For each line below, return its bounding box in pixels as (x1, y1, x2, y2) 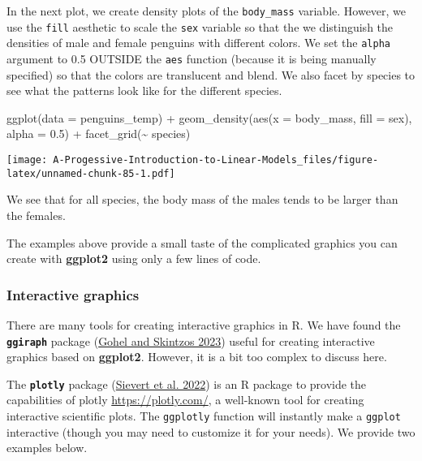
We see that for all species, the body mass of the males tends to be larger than (6, 191, 398, 208)
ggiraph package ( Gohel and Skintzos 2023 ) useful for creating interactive (6, 332, 375, 349)
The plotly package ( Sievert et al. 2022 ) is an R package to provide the (6, 375, 367, 392)
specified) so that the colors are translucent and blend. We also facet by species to (6, 66, 416, 83)
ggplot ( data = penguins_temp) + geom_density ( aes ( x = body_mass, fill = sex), (6, 109, 412, 126)
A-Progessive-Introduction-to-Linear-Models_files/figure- (53, 154, 379, 166)
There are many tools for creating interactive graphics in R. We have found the (6, 316, 401, 333)
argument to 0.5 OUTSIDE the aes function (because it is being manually (6, 50, 377, 67)
